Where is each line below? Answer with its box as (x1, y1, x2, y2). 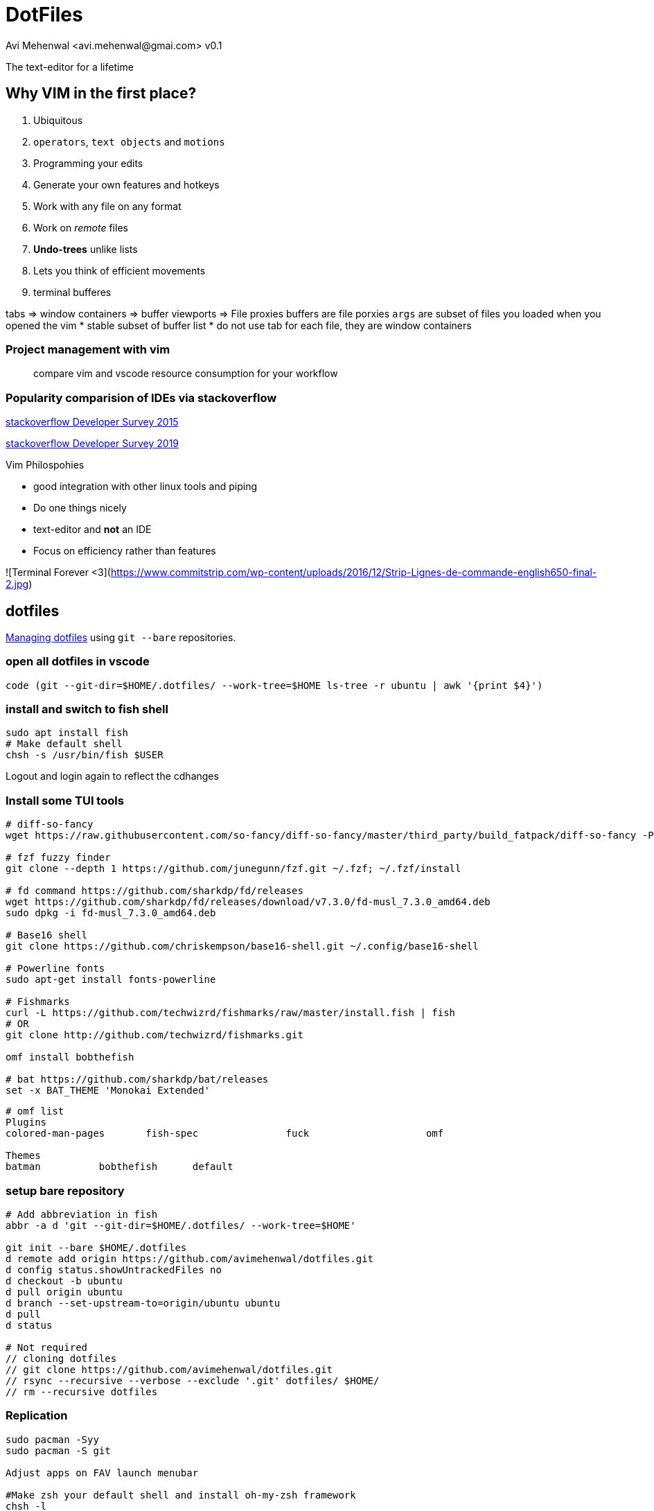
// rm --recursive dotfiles (6, 1386, 158, 1397)
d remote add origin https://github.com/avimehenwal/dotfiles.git (6, 1252, 374, 1264)
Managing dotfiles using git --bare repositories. (6, 631, 236, 643)
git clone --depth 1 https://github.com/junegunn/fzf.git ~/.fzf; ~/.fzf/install (6, 863, 461, 875)
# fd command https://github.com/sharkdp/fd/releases (6, 885, 303, 897)
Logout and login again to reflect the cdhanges (6, 770, 219, 783)
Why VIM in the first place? (6, 85, 197, 103)
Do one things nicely (33, 502, 127, 514)
